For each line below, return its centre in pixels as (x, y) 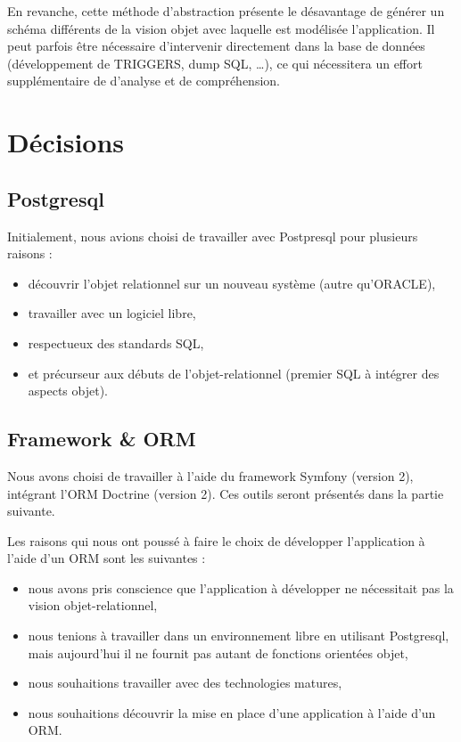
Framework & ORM (102, 439)
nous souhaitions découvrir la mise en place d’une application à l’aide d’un (232, 712)
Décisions (66, 142)
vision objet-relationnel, (93, 605)
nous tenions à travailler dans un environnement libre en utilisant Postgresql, (239, 636)
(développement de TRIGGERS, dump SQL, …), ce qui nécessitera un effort (215, 63)
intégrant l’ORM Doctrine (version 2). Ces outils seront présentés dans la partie (226, 493)
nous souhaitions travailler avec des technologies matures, (185, 683)
